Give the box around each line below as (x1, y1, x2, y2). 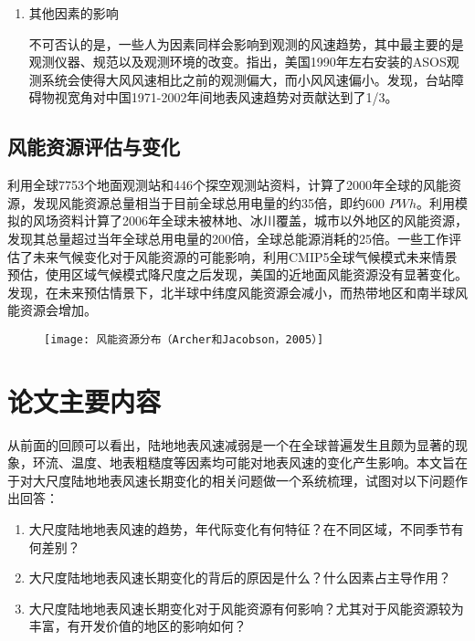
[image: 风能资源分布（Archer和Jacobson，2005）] (44, 332, 324, 346)
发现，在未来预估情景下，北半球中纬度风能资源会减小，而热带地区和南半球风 (7, 282, 468, 301)
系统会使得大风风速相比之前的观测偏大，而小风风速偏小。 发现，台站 (41, 69, 451, 89)
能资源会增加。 (7, 300, 97, 320)
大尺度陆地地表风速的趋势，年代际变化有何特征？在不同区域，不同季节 (28, 520, 451, 539)
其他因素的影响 (28, 4, 119, 22)
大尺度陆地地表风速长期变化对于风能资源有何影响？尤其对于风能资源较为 (28, 598, 464, 617)
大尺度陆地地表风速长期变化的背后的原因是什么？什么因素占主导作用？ (28, 568, 451, 587)
